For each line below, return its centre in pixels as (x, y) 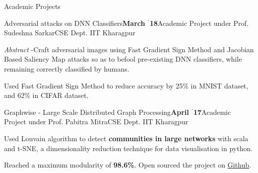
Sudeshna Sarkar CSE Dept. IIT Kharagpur (70, 33)
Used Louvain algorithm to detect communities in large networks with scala (126, 138)
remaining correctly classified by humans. (67, 68)
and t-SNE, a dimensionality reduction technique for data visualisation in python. (129, 148)
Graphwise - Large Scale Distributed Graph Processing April (97, 112)
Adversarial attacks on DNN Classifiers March (75, 23)
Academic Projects (32, 6)
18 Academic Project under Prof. (199, 23)
